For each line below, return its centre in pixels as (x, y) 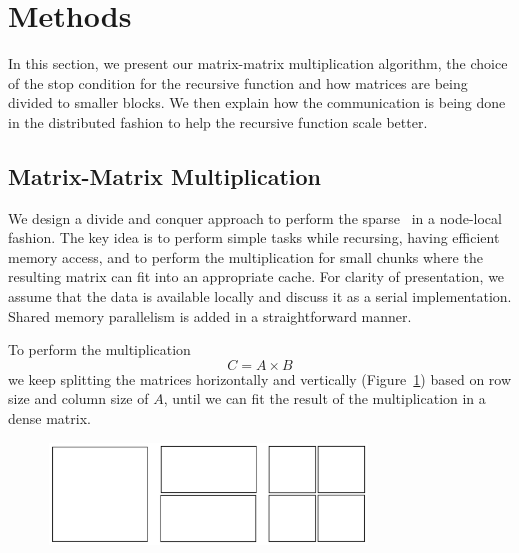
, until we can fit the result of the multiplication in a (324, 398)
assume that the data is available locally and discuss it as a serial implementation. (260, 296)
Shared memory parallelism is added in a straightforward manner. (210, 315)
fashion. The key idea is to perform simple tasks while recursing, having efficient (254, 237)
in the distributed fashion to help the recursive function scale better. (218, 121)
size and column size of (78, 398)
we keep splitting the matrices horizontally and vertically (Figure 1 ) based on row (260, 378)
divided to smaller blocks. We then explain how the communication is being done (257, 102)
